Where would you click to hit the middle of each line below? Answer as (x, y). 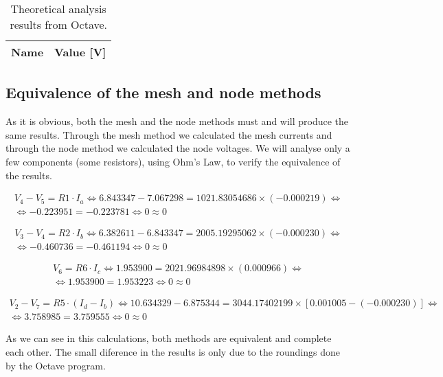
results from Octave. (58, 24)
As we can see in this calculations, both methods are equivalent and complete (169, 338)
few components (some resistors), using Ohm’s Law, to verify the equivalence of (173, 161)
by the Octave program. (56, 365)
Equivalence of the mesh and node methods (163, 92)
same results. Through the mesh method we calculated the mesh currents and (169, 134)
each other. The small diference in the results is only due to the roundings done (173, 352)
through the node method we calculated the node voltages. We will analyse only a (178, 148)
